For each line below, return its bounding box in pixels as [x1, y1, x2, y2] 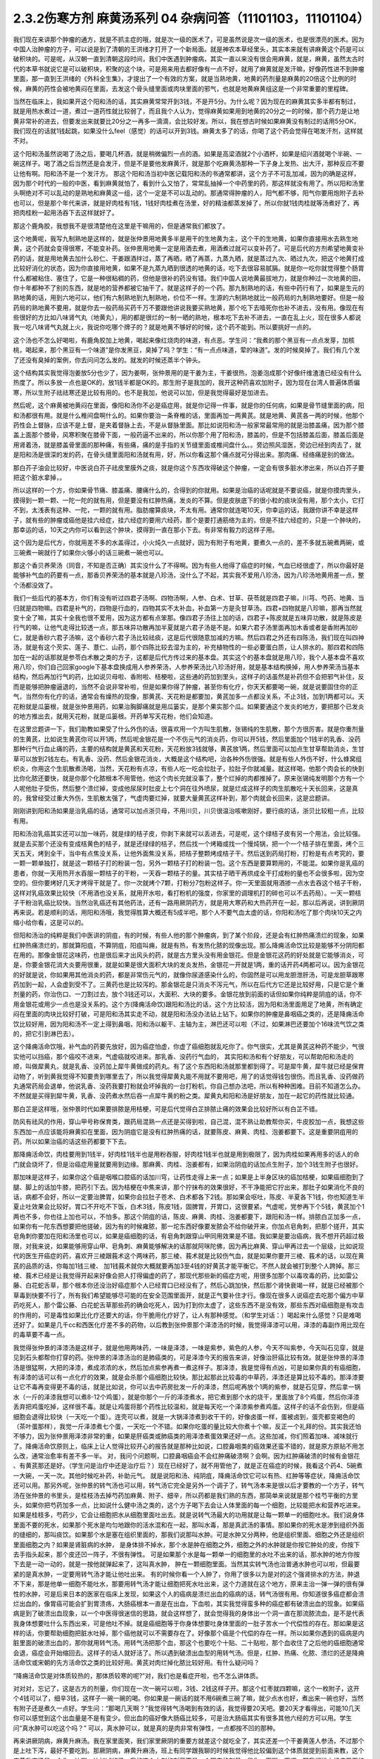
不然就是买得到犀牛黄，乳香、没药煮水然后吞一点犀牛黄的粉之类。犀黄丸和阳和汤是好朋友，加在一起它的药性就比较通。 [13, 1091, 358, 1100]
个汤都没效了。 [13, 580, 56, 589]
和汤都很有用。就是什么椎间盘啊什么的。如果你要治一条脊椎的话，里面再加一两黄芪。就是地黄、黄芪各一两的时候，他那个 [13, 411, 365, 419]
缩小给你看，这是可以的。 [13, 918, 87, 927]
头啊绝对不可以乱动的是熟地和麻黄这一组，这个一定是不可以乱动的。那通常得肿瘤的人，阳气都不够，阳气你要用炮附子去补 [13, 189, 365, 197]
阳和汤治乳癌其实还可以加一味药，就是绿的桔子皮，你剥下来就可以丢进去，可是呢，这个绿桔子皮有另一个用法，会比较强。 [13, 830, 365, 838]
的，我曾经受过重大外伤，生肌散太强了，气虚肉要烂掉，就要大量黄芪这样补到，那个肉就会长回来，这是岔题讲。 [13, 794, 334, 802]
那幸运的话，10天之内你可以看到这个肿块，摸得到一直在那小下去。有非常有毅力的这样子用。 [13, 525, 279, 534]
